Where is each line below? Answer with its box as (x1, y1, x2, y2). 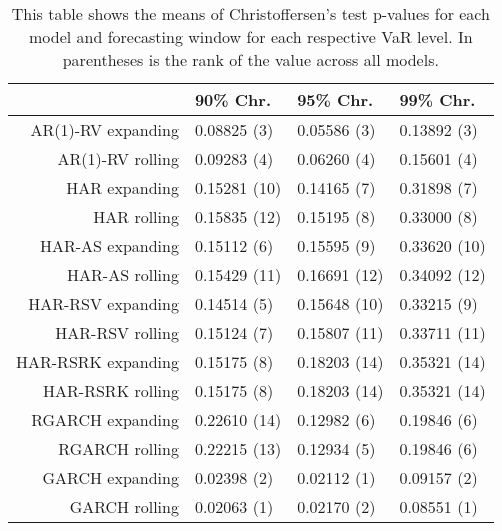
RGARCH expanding (31, 408, 179, 431)
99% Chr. (399, 88, 476, 111)
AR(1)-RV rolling (57, 147, 179, 170)
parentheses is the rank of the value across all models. (62, 48, 439, 71)
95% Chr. (297, 88, 374, 111)
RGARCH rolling (58, 437, 179, 460)
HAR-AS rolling (67, 263, 179, 286)
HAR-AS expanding (40, 234, 179, 257)
